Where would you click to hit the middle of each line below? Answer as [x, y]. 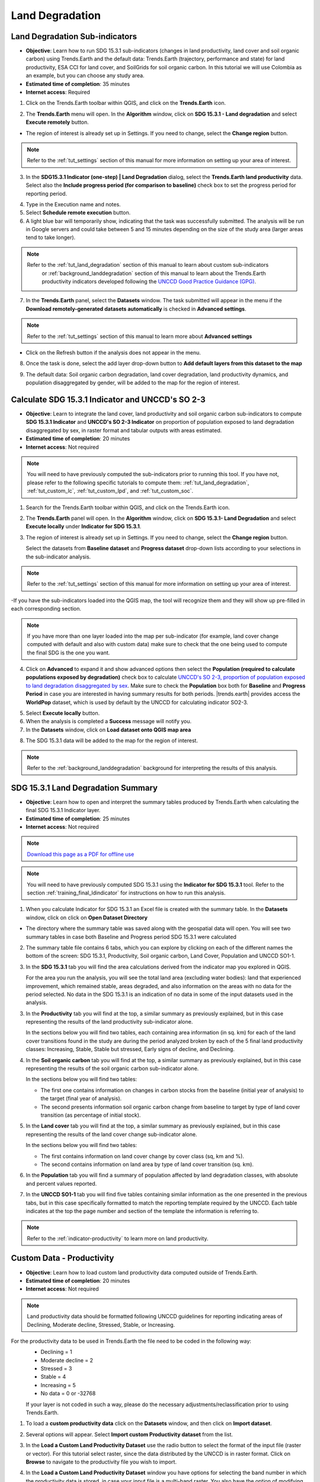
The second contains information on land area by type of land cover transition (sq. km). [147, 1164]
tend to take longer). [51, 238]
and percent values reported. [61, 1183]
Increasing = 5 [58, 1385]
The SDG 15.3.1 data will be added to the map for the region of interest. [112, 740]
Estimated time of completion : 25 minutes [78, 819]
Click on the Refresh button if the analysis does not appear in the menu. [113, 352]
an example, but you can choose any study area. [85, 76]
